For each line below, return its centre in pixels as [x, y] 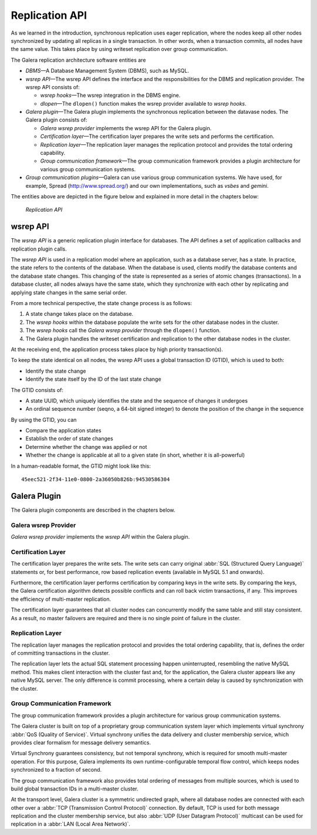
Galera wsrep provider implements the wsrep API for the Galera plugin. [126, 128]
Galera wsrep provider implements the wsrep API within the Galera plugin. [100, 537]
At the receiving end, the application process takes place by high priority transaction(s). [117, 349]
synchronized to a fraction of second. [56, 770]
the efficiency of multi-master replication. [61, 599]
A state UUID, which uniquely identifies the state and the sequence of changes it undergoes [136, 400]
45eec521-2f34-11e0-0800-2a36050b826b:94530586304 [96, 479]
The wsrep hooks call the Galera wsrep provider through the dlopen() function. [123, 330]
